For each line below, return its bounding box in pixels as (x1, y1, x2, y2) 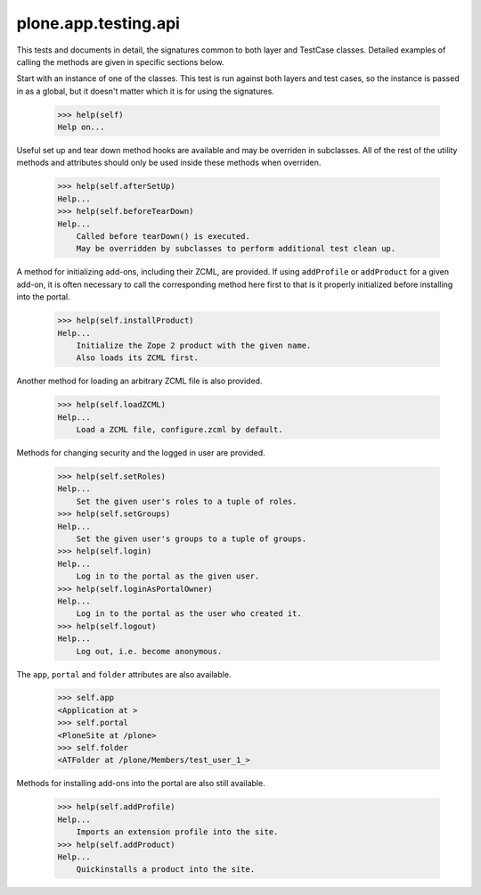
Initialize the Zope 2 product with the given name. (76, 340, 312, 350)
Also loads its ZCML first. (76, 353, 200, 363)
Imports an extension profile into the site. (76, 827, 279, 837)
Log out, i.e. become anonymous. (76, 646, 223, 656)
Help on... (57, 122, 105, 133)
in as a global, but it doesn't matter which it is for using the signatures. (16, 86, 275, 96)
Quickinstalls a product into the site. (76, 865, 256, 874)
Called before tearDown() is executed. (76, 232, 251, 242)
